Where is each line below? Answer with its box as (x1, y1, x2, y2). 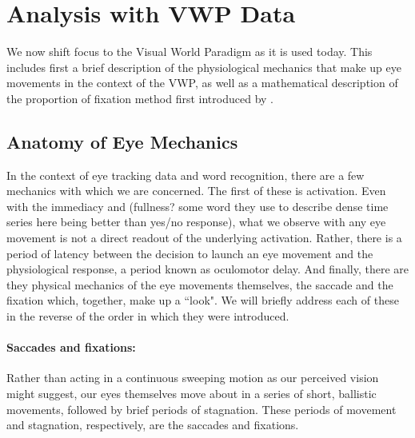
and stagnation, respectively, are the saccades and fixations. (6, 416, 299, 433)
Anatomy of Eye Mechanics (6, 129, 238, 153)
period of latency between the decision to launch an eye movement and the (6, 245, 373, 261)
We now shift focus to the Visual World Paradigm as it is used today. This (6, 43, 373, 60)
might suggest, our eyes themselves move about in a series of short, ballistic (6, 385, 377, 402)
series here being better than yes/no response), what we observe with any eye (6, 213, 386, 230)
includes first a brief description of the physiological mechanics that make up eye (6, 58, 401, 75)
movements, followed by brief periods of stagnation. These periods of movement (6, 400, 397, 417)
